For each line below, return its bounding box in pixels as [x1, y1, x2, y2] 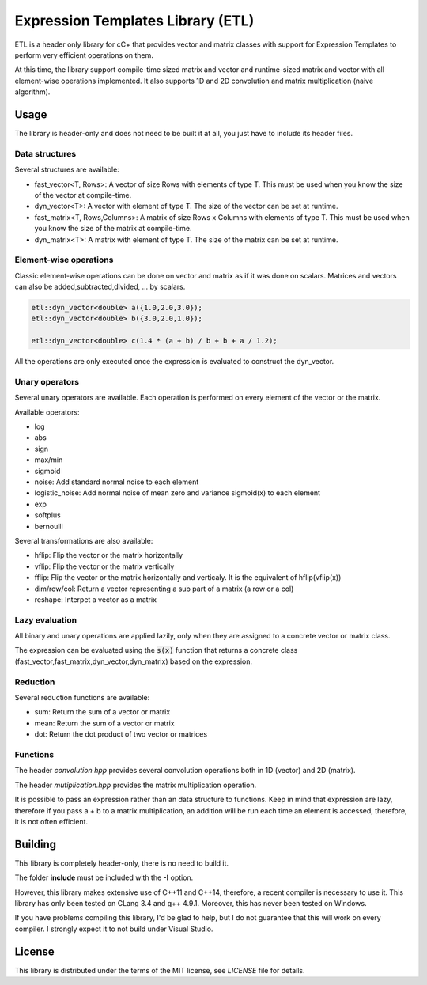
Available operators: [14, 407, 80, 417]
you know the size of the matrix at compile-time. [34, 224, 193, 233]
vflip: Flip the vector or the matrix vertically [34, 562, 175, 571]
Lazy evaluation [14, 614, 77, 625]
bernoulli [34, 521, 63, 531]
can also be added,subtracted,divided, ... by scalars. [14, 282, 186, 292]
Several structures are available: [14, 165, 120, 174]
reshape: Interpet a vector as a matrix [34, 594, 157, 604]
